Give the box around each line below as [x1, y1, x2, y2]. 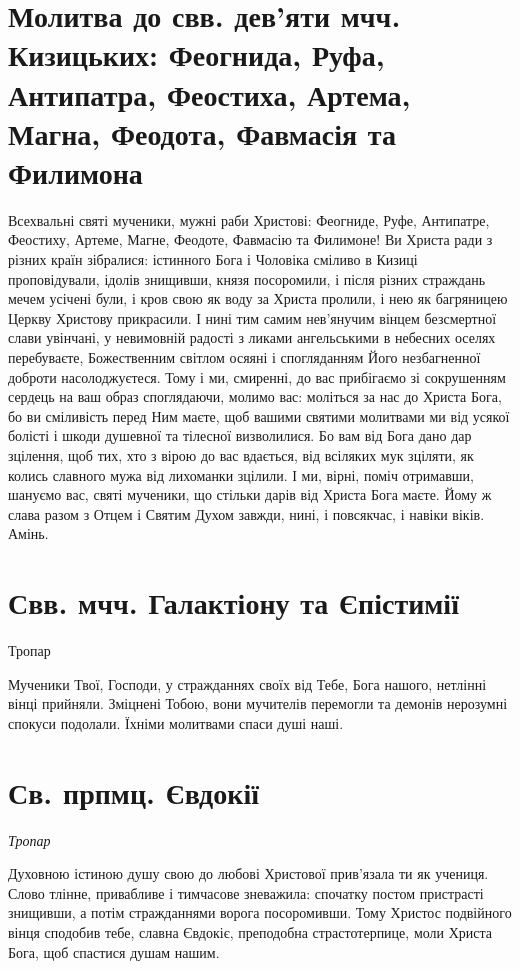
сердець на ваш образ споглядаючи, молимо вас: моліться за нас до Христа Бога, [8, 386, 502, 407]
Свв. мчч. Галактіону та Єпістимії [8, 582, 459, 623]
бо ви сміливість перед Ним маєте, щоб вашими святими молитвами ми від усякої [8, 405, 510, 426]
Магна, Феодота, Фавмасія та [8, 112, 396, 153]
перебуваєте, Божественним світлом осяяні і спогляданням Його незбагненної [8, 347, 481, 368]
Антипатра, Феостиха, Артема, [8, 73, 411, 114]
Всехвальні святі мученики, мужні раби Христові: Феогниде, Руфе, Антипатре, [8, 209, 490, 230]
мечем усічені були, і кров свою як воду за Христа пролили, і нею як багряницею [8, 288, 508, 309]
